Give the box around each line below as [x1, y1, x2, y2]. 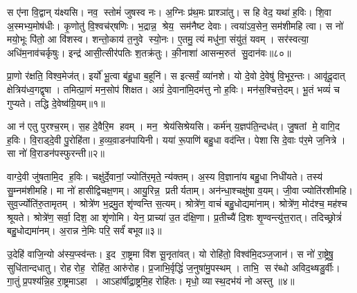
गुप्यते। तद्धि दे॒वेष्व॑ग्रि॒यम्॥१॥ [7, 95, 105, 110]
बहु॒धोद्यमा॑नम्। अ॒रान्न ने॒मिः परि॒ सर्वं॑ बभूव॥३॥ [7, 223, 162, 238]
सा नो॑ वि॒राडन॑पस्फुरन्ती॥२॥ [7, 146, 105, 160]
